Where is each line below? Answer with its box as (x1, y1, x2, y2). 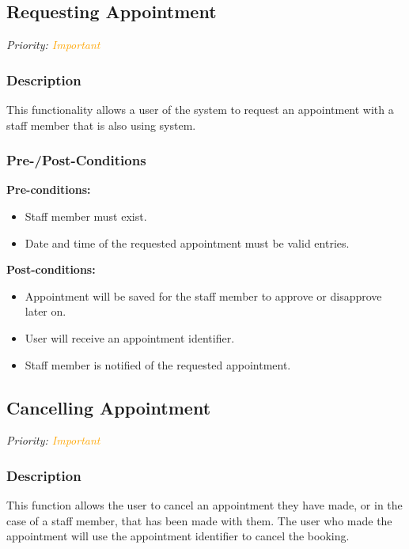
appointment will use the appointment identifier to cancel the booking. (6, 528, 350, 544)
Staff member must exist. (25, 208, 147, 225)
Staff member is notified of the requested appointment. (25, 356, 291, 373)
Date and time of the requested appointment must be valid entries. (25, 234, 350, 251)
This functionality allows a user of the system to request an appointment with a (6, 101, 394, 118)
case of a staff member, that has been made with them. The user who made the (6, 512, 392, 528)
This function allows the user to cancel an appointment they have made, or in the (6, 497, 403, 513)
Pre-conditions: (6, 181, 91, 198)
